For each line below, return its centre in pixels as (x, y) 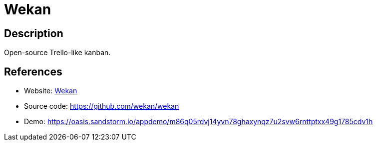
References (33, 72)
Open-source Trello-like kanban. (57, 53)
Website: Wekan (51, 91)
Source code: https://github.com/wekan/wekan (102, 106)
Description (34, 33)
